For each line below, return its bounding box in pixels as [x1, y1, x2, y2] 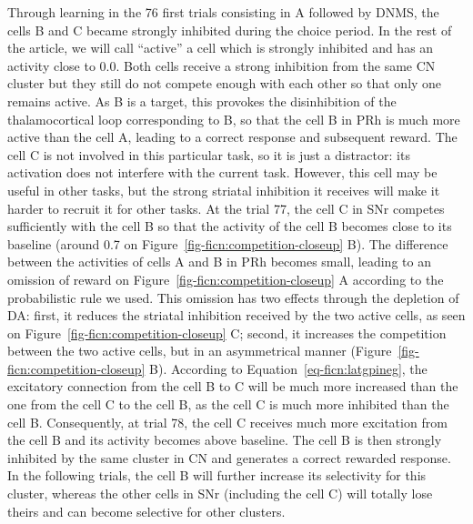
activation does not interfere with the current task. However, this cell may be [7, 163, 438, 182]
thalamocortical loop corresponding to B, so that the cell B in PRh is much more [7, 109, 460, 128]
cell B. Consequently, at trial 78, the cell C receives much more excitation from [7, 412, 448, 431]
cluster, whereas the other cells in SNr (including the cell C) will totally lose [7, 484, 433, 503]
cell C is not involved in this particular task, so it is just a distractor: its [7, 145, 410, 164]
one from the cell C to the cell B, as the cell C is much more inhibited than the [7, 395, 449, 414]
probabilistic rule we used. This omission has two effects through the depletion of [7, 287, 459, 307]
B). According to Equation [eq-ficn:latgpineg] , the [149, 358, 428, 378]
